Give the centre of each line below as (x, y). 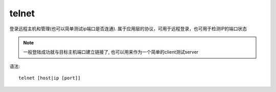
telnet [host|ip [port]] (50, 78)
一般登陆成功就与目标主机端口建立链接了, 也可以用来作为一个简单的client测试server (111, 52)
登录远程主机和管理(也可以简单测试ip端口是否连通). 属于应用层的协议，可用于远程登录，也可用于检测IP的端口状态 (128, 29)
